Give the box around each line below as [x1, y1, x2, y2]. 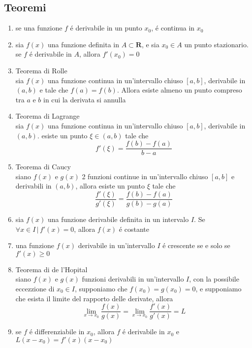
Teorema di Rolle [15, 65, 67, 75]
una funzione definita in [47, 39, 119, 49]
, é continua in [151, 23, 195, 33]
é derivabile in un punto [70, 23, 142, 33]
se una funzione [15, 23, 63, 33]
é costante [119, 223, 149, 234]
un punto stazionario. [184, 39, 249, 49]
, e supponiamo [195, 284, 242, 294]
